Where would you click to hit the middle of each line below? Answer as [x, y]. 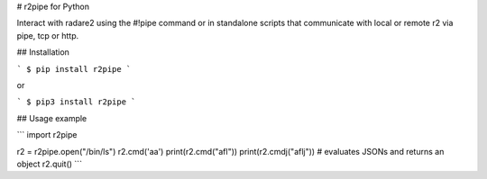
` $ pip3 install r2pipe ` [76, 102]
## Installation [43, 52]
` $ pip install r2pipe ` [74, 69]
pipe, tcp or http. [48, 35]
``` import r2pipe [47, 135]
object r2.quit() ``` [50, 164]
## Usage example [52, 118]
